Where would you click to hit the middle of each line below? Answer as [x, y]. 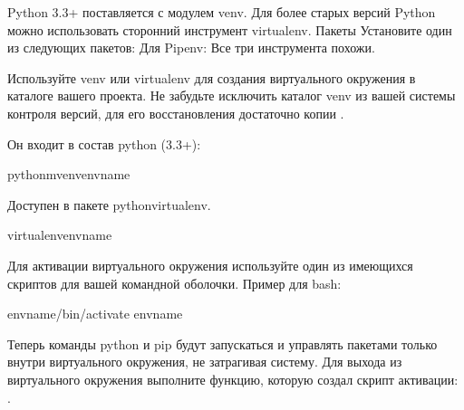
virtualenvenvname [60, 235]
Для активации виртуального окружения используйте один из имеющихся [210, 265]
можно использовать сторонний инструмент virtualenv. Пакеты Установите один [230, 29]
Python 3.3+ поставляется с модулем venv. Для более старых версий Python [222, 12]
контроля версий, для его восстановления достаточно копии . [176, 113]
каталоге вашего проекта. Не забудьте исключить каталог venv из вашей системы [232, 95]
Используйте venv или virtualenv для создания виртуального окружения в [212, 77]
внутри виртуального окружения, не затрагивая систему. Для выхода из [205, 362]
